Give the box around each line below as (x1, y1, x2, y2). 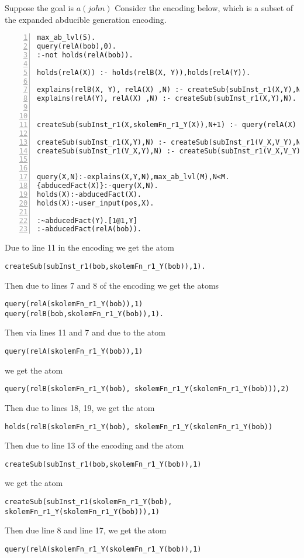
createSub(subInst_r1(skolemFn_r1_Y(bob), (5, 498, 172, 506)
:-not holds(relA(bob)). (37, 50, 133, 59)
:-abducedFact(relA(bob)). (37, 225, 141, 234)
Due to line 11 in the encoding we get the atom (5, 241, 174, 254)
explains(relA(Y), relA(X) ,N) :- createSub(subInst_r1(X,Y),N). (37, 94, 296, 103)
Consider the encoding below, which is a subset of (115, 2, 293, 13)
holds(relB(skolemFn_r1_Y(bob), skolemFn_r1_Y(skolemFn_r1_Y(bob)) (5, 422, 273, 431)
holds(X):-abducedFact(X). (37, 190, 141, 198)
